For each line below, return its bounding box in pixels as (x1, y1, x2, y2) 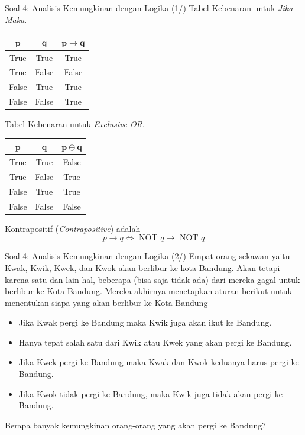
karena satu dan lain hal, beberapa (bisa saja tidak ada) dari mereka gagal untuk (5, 273, 300, 285)
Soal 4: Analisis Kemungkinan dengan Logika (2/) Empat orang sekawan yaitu (5, 250, 290, 262)
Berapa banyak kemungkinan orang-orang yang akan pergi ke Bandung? (5, 418, 266, 431)
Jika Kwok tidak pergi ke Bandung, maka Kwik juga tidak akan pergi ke (18, 387, 283, 399)
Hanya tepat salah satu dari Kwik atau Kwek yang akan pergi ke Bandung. (18, 336, 292, 348)
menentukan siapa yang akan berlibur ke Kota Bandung (5, 296, 208, 308)
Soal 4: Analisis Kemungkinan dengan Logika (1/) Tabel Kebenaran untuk (5, 2, 275, 14)
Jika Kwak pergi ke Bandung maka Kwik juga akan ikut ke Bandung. (18, 316, 272, 328)
